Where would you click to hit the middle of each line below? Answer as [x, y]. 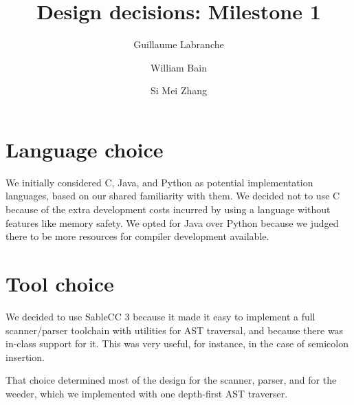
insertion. [25, 357]
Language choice [85, 149]
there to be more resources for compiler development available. [137, 236]
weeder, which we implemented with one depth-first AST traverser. [147, 393]
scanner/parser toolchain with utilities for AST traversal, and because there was [175, 330]
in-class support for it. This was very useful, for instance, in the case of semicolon [177, 343]
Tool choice [60, 283]
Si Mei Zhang [179, 90]
